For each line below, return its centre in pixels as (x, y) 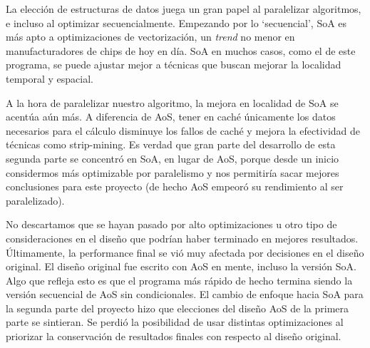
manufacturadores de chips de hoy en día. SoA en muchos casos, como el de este (181, 50)
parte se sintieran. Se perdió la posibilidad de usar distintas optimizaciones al (175, 322)
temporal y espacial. (50, 78)
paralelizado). (35, 200)
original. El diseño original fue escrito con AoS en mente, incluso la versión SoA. (181, 266)
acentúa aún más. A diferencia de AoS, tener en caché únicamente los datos (171, 117)
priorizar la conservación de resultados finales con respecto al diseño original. (174, 336)
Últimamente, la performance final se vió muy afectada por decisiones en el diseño (185, 252)
